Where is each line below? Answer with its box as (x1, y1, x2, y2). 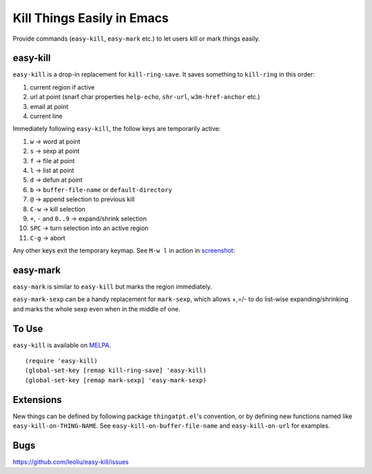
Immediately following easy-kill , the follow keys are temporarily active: (12, 125, 221, 133)
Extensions (12, 393, 62, 406)
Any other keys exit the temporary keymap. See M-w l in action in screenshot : (12, 247, 236, 255)
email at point (30, 102, 69, 110)
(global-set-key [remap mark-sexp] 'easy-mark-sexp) (25, 376, 207, 384)
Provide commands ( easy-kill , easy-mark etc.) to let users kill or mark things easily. (12, 34, 260, 43)
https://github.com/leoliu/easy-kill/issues (12, 458, 129, 466)
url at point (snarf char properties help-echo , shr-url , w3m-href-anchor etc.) (30, 93, 260, 101)
